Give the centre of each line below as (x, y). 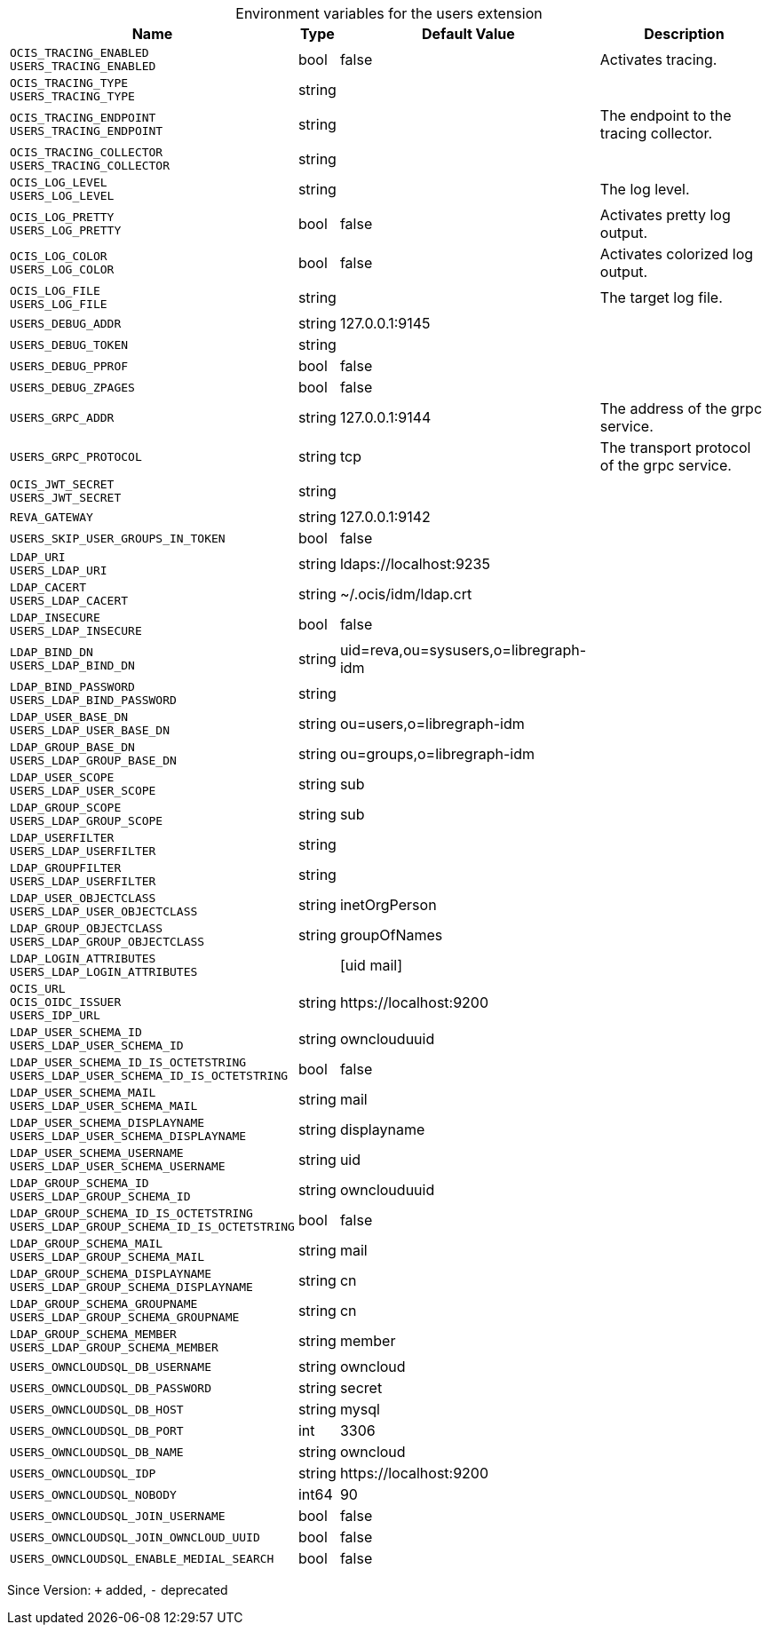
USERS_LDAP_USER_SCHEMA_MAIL (104, 1106)
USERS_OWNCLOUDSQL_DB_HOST (97, 1409)
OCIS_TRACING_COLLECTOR (87, 152)
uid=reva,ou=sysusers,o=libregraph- (463, 650)
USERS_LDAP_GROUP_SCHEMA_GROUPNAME (125, 1317)
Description (684, 34)
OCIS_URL (38, 989)
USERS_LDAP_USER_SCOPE (83, 791)
